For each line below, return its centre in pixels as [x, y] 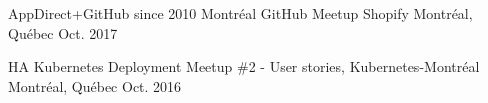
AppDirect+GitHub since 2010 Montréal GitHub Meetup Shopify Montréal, [240, 13]
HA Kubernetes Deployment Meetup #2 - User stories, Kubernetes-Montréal [244, 66]
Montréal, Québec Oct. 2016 [95, 85]
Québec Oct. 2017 [63, 32]
